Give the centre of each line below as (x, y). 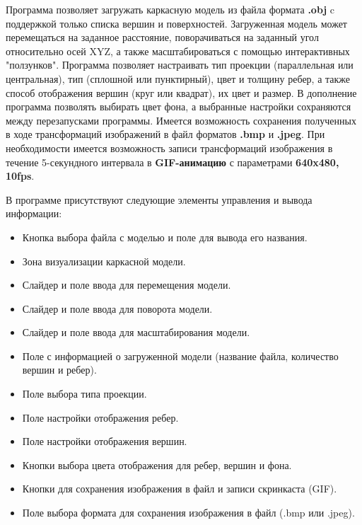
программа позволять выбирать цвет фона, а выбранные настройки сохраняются (179, 106)
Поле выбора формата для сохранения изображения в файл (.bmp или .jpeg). (188, 513)
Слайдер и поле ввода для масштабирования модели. (136, 332)
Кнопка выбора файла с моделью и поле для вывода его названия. (165, 237)
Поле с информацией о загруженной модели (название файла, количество (180, 356)
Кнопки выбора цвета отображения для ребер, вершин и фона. (157, 465)
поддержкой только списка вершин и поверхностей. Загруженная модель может (176, 23)
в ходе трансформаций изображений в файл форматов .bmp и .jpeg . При (165, 134)
